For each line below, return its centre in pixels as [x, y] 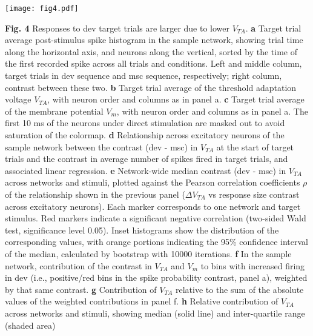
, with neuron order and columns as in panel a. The [212, 111]
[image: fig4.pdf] [42, 8]
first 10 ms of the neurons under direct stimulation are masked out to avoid [145, 123]
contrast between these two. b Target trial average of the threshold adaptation [151, 87]
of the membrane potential [54, 111]
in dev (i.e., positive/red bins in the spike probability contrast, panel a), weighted [156, 277]
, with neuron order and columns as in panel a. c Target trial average [176, 99]
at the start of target [255, 146]
